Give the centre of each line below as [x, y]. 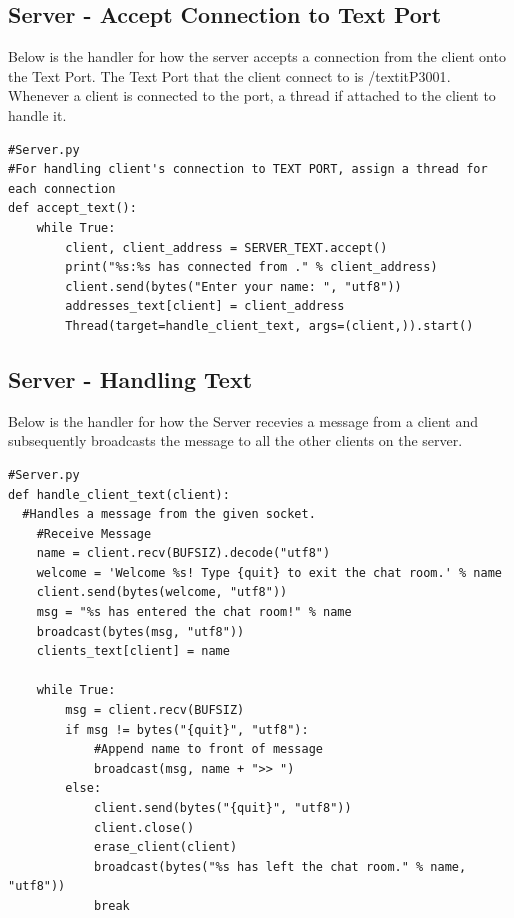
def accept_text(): [72, 208]
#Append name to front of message [208, 749]
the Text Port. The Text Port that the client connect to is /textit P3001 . [229, 75]
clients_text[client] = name [133, 651]
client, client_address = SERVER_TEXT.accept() [226, 247]
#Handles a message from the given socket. [169, 514]
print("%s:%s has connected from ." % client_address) [251, 267]
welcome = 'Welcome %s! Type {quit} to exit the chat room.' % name [269, 572]
